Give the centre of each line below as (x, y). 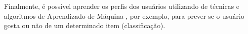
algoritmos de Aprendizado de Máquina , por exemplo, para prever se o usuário (124, 16)
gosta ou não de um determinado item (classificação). (85, 25)
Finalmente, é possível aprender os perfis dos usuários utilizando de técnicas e (122, 6)
